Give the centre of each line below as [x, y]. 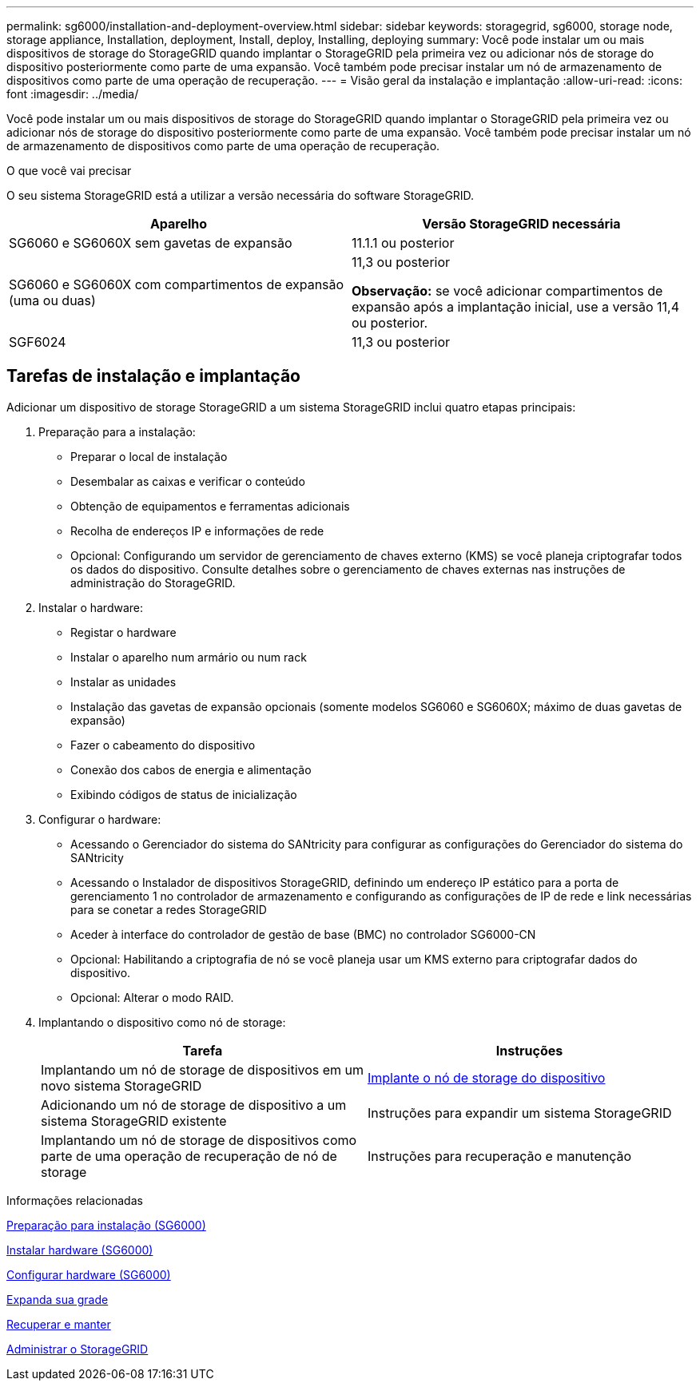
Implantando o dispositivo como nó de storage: [162, 1022]
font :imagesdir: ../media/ [73, 94]
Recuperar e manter [59, 1324]
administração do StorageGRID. [153, 582]
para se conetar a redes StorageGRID [169, 909]
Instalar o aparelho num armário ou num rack [189, 657]
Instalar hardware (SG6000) [80, 1250]
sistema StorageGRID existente [134, 1121]
